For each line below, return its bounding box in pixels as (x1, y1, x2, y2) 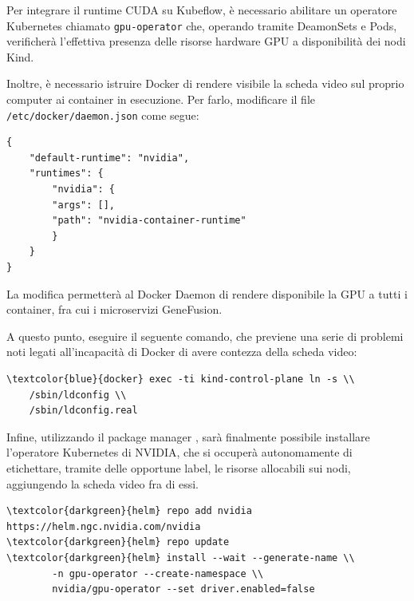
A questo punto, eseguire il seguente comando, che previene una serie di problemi (6, 327, 404, 344)
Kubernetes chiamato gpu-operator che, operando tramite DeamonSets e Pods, (6, 17, 397, 34)
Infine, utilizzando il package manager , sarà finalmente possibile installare (6, 428, 370, 445)
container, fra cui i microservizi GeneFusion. (6, 301, 223, 318)
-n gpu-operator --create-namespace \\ (52, 567, 264, 579)
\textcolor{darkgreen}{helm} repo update (6, 536, 230, 548)
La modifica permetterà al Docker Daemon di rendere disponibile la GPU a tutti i (6, 285, 408, 302)
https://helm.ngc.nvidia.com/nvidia (6, 520, 201, 532)
